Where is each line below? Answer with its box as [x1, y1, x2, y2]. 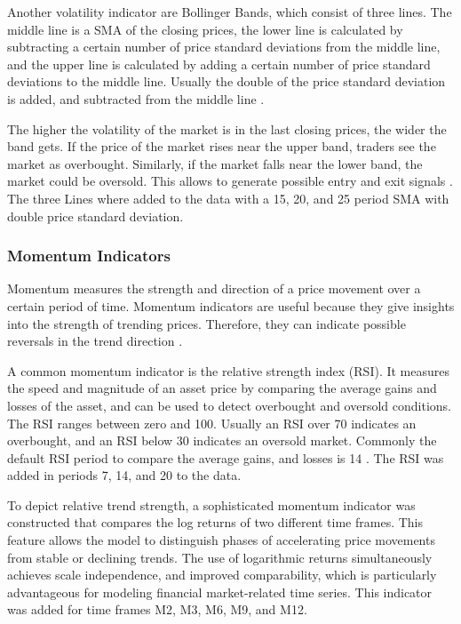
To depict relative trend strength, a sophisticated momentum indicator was [7, 495, 416, 514]
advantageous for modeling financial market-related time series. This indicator [7, 582, 433, 601]
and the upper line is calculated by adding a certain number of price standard [7, 54, 431, 73]
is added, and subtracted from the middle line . [7, 89, 265, 108]
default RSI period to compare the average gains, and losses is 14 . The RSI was [7, 448, 444, 467]
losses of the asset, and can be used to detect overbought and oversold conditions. [7, 396, 451, 414]
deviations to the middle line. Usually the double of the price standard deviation [7, 72, 446, 91]
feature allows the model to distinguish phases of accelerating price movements [7, 531, 435, 549]
